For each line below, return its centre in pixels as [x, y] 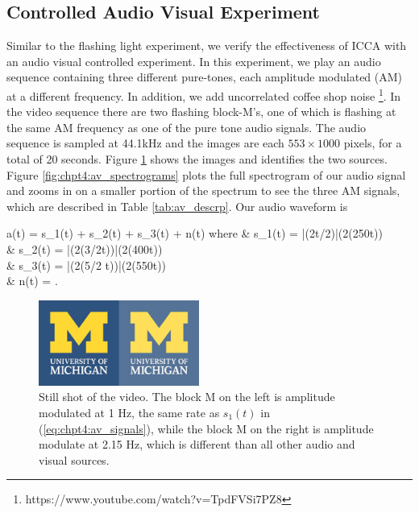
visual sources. [74, 459]
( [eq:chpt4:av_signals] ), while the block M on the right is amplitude [206, 428]
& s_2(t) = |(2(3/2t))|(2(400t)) [85, 248]
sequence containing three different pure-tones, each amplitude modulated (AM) [205, 77]
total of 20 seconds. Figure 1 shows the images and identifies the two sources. [197, 159]
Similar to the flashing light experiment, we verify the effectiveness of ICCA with [207, 46]
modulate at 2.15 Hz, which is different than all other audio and [197, 444]
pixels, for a [373, 143]
